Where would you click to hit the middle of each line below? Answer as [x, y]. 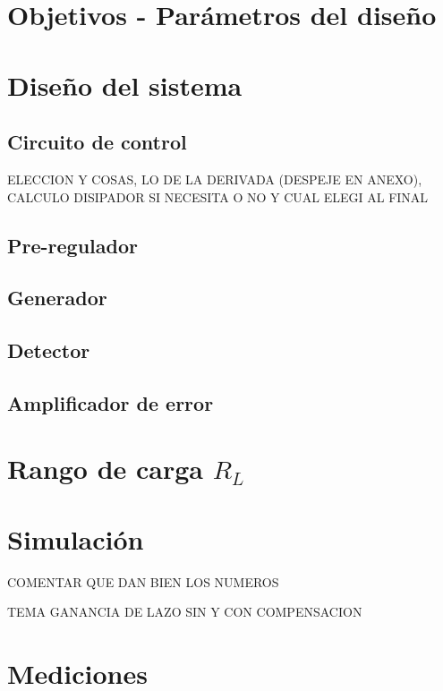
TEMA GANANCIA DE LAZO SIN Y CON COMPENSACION [185, 612]
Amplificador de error [111, 402]
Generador [57, 298]
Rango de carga [105, 469]
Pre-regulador [72, 245]
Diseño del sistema [125, 85]
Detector [49, 350]
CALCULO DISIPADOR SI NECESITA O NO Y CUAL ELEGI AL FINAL [218, 196]
